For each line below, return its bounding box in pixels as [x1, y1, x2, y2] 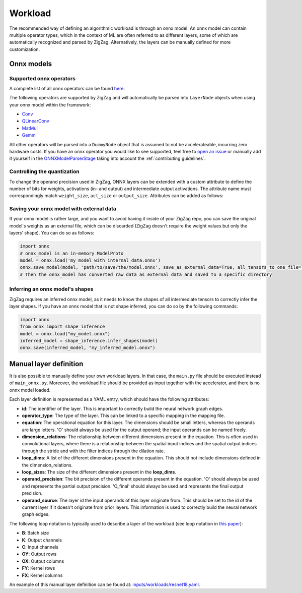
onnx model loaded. [9, 387, 51, 393]
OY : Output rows [22, 551, 57, 557]
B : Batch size [22, 530, 49, 536]
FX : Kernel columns [22, 572, 63, 578]
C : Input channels [22, 544, 59, 550]
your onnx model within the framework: [9, 101, 91, 108]
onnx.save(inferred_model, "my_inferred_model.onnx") [20, 345, 156, 350]
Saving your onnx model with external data [9, 205, 117, 212]
